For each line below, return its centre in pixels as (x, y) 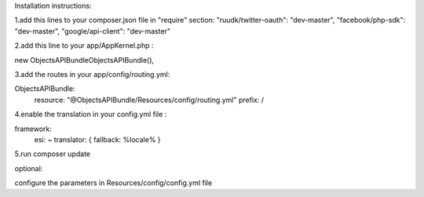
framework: (33, 129)
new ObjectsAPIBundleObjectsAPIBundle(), (84, 60)
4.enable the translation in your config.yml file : (91, 115)
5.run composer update (52, 154)
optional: (29, 168)
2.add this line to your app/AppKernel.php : (84, 46)
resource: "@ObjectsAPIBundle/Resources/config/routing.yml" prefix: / (149, 100)
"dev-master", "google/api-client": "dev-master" (93, 31)
